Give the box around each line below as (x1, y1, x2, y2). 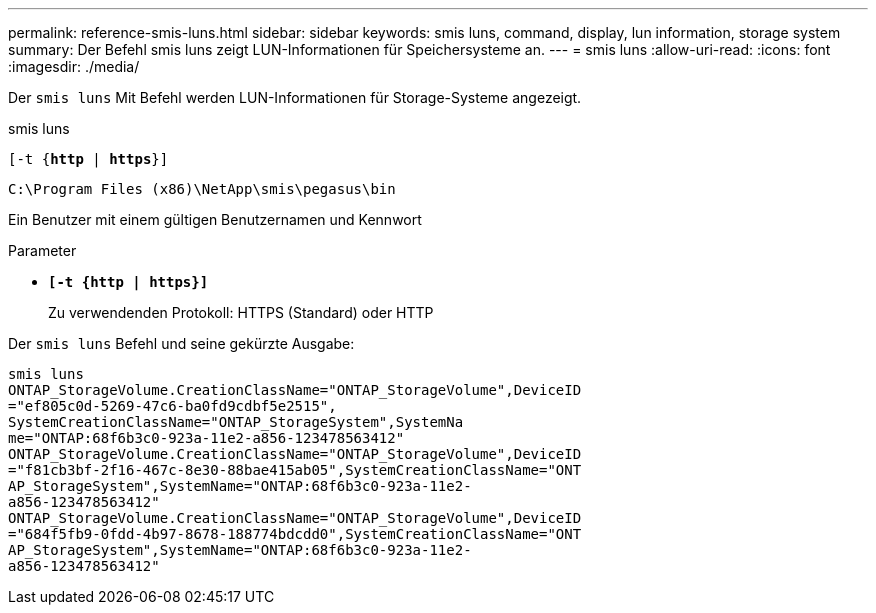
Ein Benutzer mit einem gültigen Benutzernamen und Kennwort (8, 211, 422, 228)
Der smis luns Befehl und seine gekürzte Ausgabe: (8, 335, 355, 352)
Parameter (8, 242, 77, 259)
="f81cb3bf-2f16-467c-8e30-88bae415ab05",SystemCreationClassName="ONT (8, 462, 582, 478)
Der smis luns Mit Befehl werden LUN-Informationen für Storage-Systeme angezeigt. (8, 89, 582, 106)
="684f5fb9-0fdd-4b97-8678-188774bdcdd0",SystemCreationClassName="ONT (8, 526, 582, 542)
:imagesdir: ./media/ (8, 58, 140, 75)
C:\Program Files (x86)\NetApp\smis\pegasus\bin (8, 181, 396, 197)
